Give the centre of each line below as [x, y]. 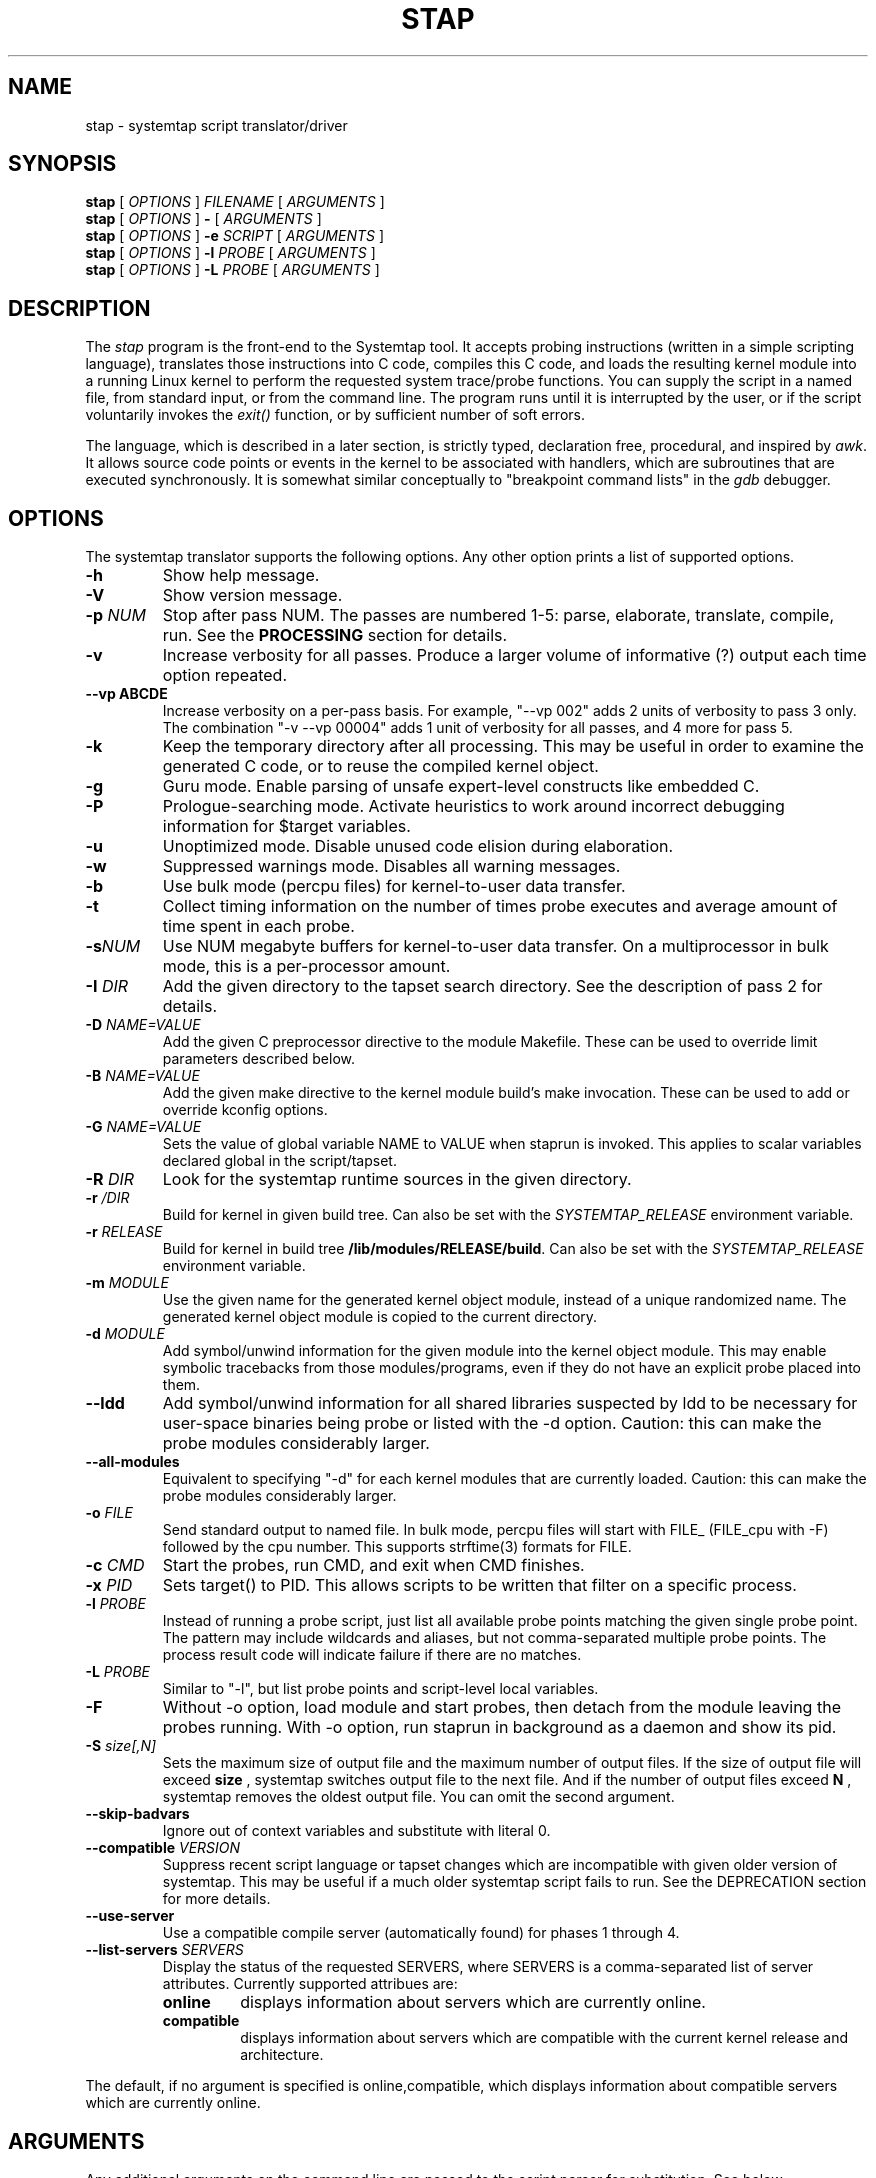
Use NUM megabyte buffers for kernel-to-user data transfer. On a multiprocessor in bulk [495, 946]
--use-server [130, 1916]
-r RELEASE [124, 1232]
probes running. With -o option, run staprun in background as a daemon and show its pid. [499, 1727]
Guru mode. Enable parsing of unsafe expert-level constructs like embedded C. [461, 786]
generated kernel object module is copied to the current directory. [380, 1317]
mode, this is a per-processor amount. [306, 966]
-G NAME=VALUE [143, 1127]
